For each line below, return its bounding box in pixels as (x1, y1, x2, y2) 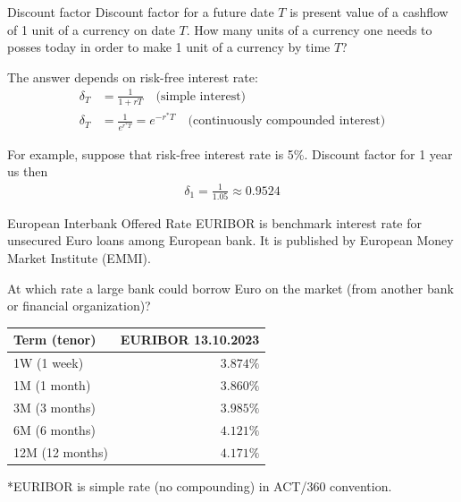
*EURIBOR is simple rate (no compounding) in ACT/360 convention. (7, 476, 392, 495)
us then (7, 162, 48, 181)
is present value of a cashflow (289, 3, 448, 21)
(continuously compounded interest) (188, 115, 386, 128)
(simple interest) (155, 89, 247, 103)
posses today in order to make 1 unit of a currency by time (7, 38, 331, 56)
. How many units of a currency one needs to (186, 20, 432, 38)
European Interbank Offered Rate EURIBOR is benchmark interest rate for (7, 213, 422, 232)
